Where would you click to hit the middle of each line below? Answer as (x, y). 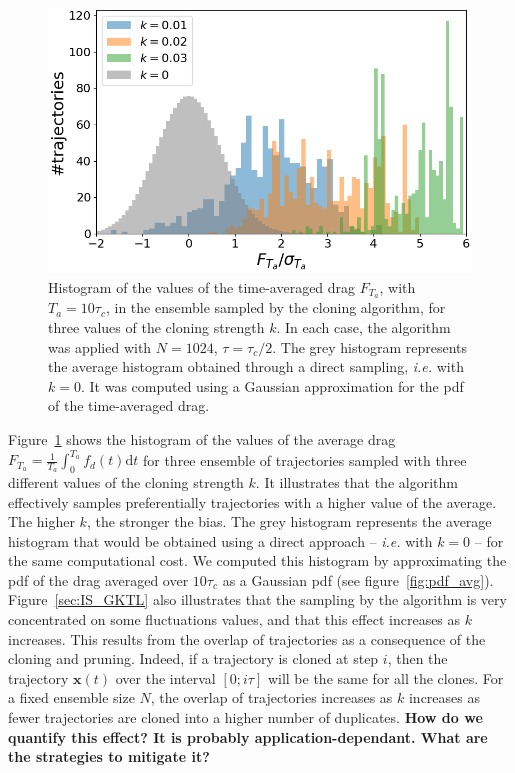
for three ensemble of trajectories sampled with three (304, 459)
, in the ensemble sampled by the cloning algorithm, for (275, 307)
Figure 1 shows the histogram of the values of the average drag (202, 439)
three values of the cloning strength (156, 327)
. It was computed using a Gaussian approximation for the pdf (272, 385)
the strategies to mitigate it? (109, 756)
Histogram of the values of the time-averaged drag (202, 286)
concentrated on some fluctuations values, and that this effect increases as (234, 619)
